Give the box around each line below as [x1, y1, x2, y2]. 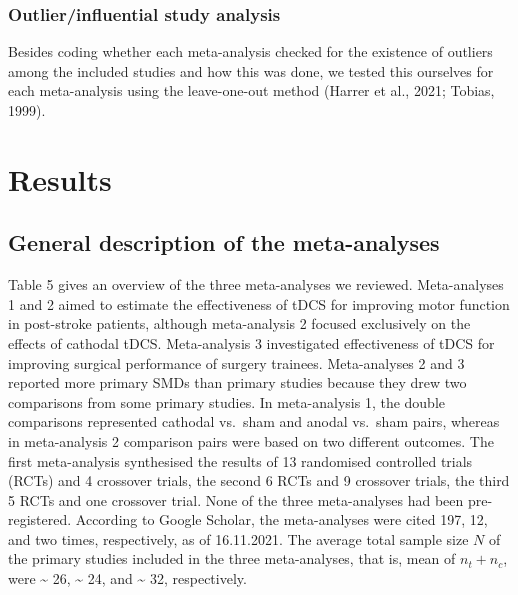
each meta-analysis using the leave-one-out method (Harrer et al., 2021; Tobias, [8, 80, 495, 101]
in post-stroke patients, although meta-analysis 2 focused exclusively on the [8, 313, 471, 334]
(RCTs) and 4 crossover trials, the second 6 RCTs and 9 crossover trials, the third [8, 470, 510, 491]
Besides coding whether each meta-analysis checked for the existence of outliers [8, 41, 493, 62]
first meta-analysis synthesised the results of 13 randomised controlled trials [8, 450, 473, 471]
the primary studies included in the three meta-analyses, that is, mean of [8, 548, 456, 569]
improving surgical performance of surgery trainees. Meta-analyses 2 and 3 [8, 352, 465, 373]
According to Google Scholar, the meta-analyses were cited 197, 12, [75, 509, 488, 530]
